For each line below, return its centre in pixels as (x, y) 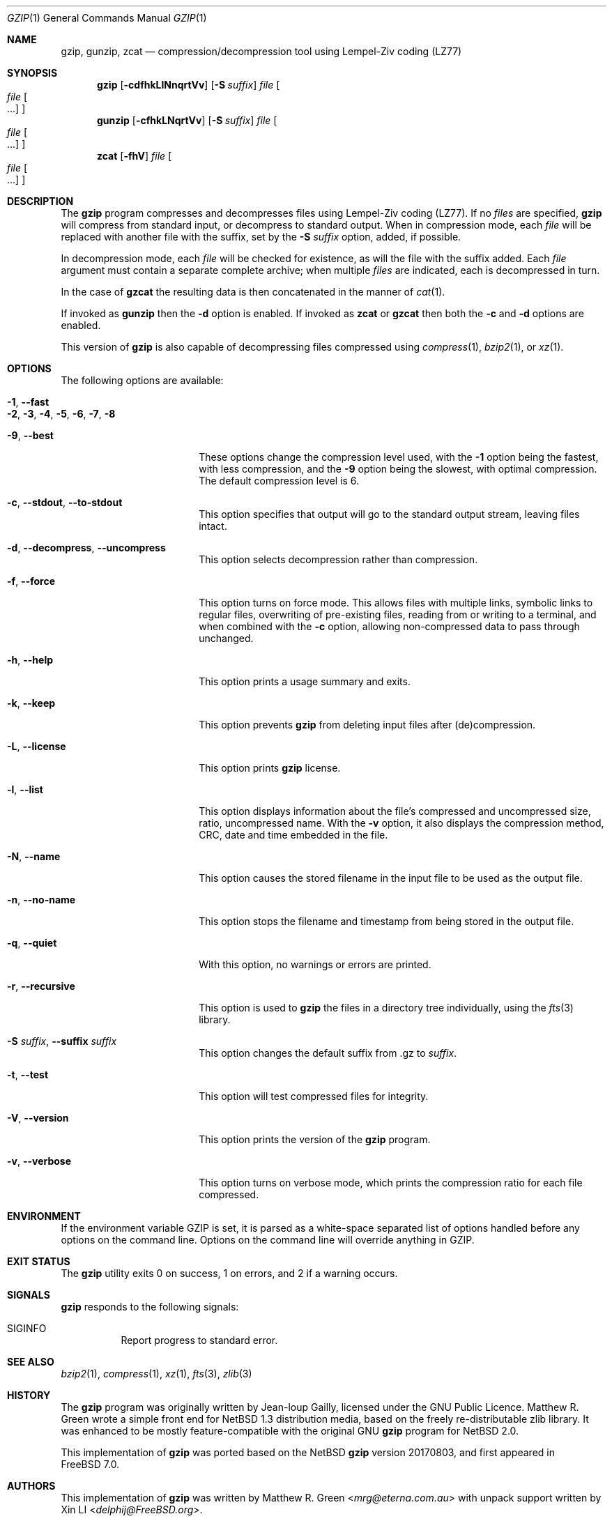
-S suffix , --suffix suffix (62, 1041)
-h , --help (30, 660)
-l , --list (25, 789)
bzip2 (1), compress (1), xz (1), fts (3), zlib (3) (156, 1374)
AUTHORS (31, 1486)
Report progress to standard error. (199, 1340)
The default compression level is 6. (279, 481)
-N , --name (34, 856)
